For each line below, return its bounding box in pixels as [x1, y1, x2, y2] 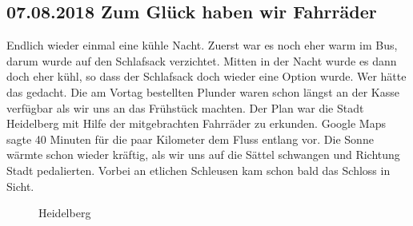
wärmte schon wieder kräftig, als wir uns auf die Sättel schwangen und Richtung [6, 146, 400, 163]
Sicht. [6, 177, 34, 194]
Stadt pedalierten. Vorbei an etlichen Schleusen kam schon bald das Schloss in [6, 161, 391, 178]
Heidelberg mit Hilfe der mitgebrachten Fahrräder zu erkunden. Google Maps [6, 115, 386, 132]
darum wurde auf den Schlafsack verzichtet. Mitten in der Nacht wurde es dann [6, 52, 397, 69]
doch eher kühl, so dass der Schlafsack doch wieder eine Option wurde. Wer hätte [6, 68, 407, 85]
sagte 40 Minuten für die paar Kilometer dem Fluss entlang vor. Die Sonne [6, 130, 374, 147]
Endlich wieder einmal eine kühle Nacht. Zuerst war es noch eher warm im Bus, [6, 37, 398, 54]
